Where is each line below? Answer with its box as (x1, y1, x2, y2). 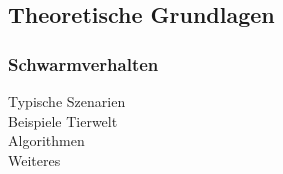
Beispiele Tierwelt (8, 110, 118, 131)
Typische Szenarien (8, 91, 126, 111)
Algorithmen (8, 130, 85, 151)
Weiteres (8, 149, 61, 170)
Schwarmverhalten (8, 51, 159, 76)
